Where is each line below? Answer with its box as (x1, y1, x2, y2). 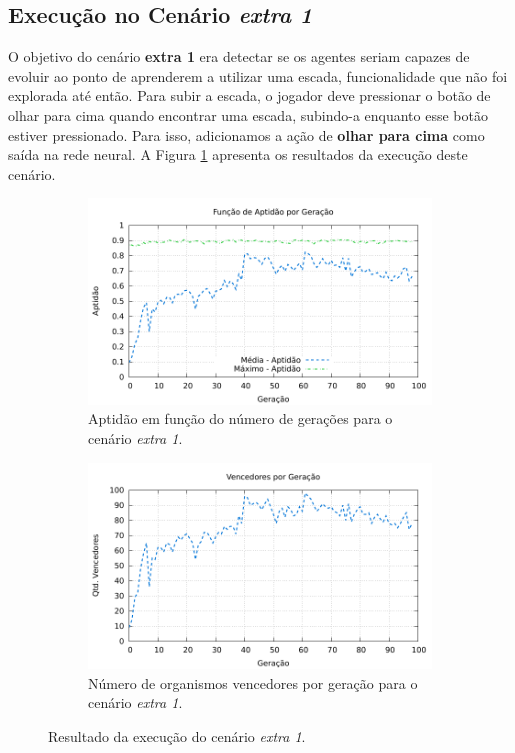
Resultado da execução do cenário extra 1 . (48, 725, 306, 746)
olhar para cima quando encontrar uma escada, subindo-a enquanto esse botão (8, 104, 488, 125)
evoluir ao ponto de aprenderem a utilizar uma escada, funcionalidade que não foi (8, 65, 508, 86)
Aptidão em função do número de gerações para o (88, 408, 393, 429)
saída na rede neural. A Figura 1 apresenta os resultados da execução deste (8, 144, 468, 165)
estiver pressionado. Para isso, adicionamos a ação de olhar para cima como (8, 124, 485, 145)
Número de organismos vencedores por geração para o (88, 672, 418, 693)
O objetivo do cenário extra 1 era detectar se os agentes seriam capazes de (8, 46, 470, 67)
